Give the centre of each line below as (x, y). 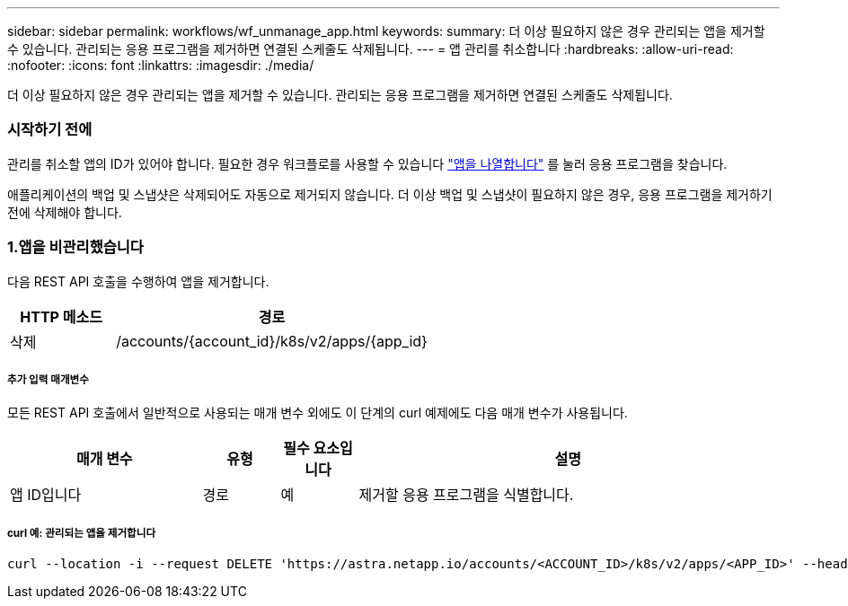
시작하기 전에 (50, 130)
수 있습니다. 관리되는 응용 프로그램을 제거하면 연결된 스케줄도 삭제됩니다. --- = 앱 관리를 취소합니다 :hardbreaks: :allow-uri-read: (371, 49)
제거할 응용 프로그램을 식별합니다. (466, 495)
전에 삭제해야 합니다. (65, 212)
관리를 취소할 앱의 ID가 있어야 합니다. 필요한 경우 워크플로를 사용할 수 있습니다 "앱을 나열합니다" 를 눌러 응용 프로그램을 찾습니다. (367, 163)
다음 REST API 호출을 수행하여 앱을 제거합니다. (138, 281)
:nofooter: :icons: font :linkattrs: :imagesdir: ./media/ (161, 65)
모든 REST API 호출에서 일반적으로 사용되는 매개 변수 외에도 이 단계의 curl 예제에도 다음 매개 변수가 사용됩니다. (318, 413)
